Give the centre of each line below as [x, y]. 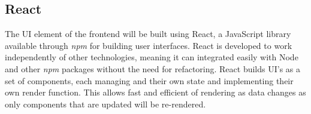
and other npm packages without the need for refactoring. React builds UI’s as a [153, 68]
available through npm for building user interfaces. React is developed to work [149, 45]
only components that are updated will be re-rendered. [105, 104]
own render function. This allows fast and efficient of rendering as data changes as [155, 92]
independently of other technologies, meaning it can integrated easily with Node [152, 57]
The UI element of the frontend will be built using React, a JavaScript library [148, 34]
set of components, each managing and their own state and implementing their [149, 80]
